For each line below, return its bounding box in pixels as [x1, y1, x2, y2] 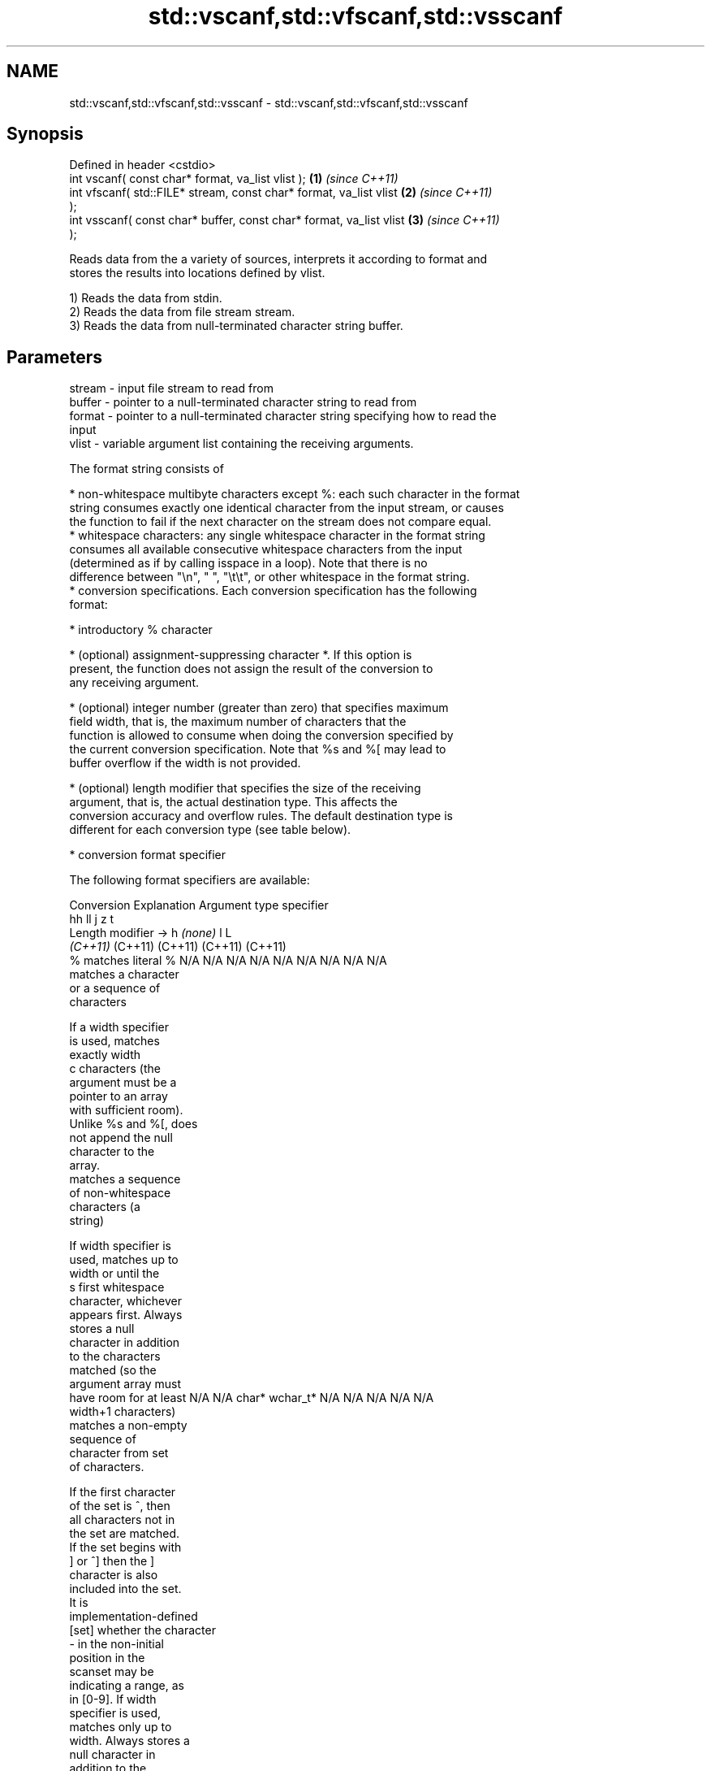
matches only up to [69, 1720, 172, 1734]
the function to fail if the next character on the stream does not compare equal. [69, 514, 492, 529]
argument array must [69, 1377, 181, 1391]
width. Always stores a [69, 1734, 190, 1748]
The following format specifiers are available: [69, 873, 310, 888]
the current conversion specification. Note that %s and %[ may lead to [69, 742, 446, 757]
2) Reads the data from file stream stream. [69, 305, 295, 319]
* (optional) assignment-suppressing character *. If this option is [69, 648, 412, 662]
